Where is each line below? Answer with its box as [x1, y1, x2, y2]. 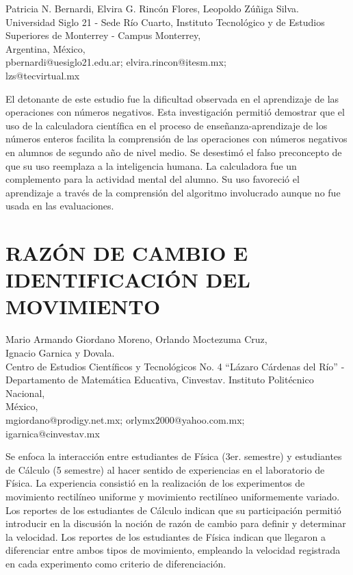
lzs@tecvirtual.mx [5, 68, 80, 82]
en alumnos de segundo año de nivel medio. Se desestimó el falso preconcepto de [5, 144, 342, 159]
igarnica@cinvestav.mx [5, 426, 100, 440]
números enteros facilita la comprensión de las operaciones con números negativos [5, 131, 348, 146]
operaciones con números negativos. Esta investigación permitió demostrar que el [5, 105, 345, 119]
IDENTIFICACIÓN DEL [5, 266, 250, 294]
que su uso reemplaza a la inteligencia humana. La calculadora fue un [5, 158, 297, 172]
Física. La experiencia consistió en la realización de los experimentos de [5, 476, 305, 490]
